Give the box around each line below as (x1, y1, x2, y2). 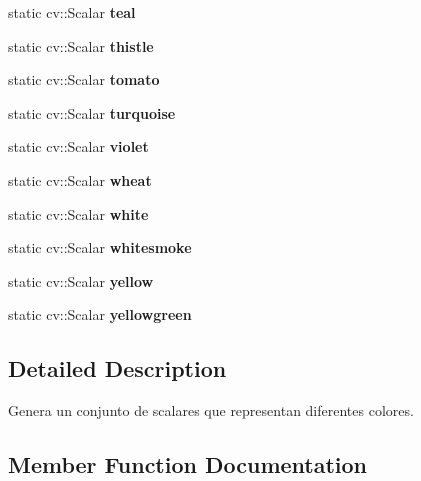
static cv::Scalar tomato (8, 69, 160, 90)
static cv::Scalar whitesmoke (8, 237, 192, 258)
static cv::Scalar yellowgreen (8, 304, 192, 325)
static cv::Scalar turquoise (8, 102, 176, 123)
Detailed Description (8, 353, 227, 384)
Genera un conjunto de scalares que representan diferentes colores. (8, 400, 414, 421)
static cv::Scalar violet (8, 136, 149, 157)
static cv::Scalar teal (8, 2, 136, 22)
